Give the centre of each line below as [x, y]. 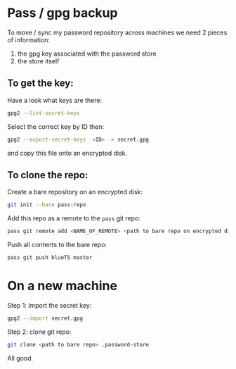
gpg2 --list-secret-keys [44, 113]
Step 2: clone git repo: [39, 332]
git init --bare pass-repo [47, 205]
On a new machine [63, 286]
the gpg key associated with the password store [87, 54]
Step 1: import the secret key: [50, 305]
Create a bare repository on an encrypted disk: [75, 192]
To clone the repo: [48, 175]
